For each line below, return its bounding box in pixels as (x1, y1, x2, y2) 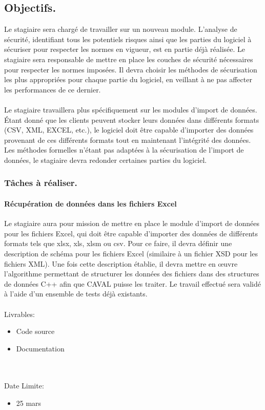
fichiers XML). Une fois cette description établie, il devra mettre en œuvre (4, 258, 238, 269)
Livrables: (4, 308, 35, 319)
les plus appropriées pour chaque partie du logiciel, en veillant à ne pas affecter (4, 74, 252, 85)
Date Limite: (4, 380, 44, 391)
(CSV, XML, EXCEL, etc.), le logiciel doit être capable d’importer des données (4, 124, 254, 135)
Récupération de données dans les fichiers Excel (4, 198, 177, 209)
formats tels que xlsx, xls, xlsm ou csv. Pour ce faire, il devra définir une (4, 238, 232, 249)
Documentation (16, 343, 65, 353)
